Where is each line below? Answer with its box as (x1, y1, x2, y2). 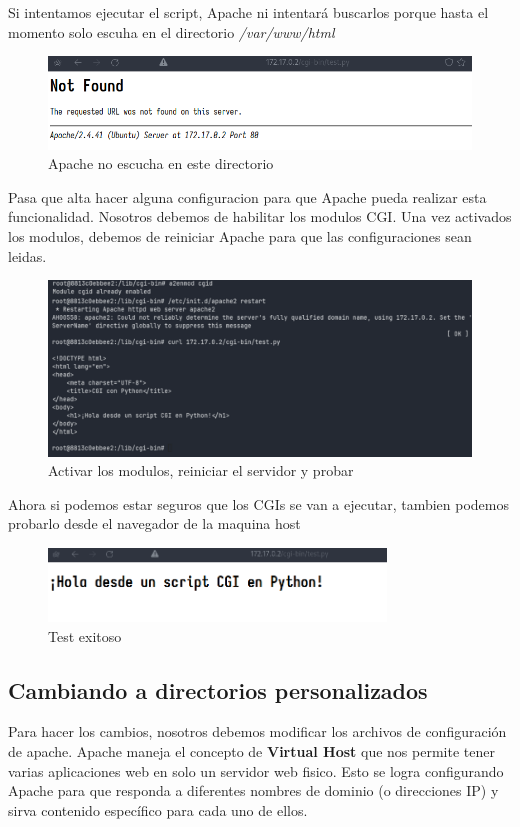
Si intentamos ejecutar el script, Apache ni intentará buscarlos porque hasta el (8, 2, 489, 22)
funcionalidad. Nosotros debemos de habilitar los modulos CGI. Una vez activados (8, 206, 512, 227)
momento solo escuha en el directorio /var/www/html (8, 21, 335, 42)
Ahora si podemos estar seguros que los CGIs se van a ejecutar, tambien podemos (8, 493, 509, 514)
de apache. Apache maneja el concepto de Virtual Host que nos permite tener (8, 740, 495, 761)
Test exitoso (48, 625, 122, 646)
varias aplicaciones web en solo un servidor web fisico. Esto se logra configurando (8, 760, 504, 781)
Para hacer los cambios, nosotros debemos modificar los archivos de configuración (8, 721, 507, 742)
